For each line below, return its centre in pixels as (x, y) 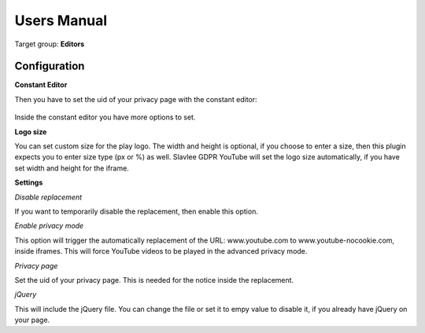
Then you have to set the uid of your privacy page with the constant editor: (136, 99)
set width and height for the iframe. (72, 168)
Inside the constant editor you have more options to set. (105, 117)
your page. (32, 320)
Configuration (50, 66)
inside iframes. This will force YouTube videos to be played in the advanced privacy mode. (161, 251)
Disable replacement (48, 197)
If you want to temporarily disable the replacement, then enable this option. (137, 211)
